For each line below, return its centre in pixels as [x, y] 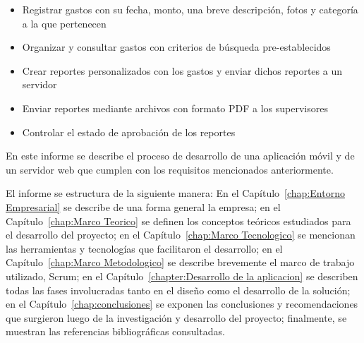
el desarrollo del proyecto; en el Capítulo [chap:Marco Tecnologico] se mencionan [181, 235]
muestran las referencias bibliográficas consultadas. [115, 331]
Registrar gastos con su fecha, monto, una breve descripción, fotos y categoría [190, 9]
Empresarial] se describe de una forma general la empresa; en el [143, 206]
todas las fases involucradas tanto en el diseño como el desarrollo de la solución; [178, 290]
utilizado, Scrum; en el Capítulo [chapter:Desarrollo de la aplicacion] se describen [182, 276]
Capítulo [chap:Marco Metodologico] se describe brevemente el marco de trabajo [180, 262]
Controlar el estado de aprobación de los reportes [129, 132]
